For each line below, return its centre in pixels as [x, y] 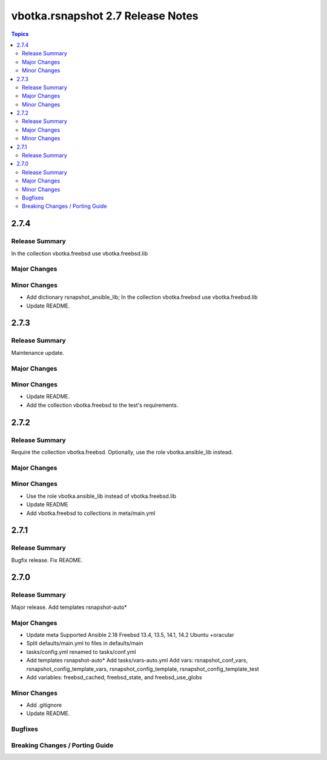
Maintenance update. [38, 352]
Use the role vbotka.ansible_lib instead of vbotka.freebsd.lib [101, 496]
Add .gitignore [44, 705]
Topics [20, 34]
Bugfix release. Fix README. [47, 560]
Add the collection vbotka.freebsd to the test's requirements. [102, 405]
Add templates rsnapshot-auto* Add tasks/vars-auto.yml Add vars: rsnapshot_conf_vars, [137, 661]
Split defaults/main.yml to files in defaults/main [85, 644]
